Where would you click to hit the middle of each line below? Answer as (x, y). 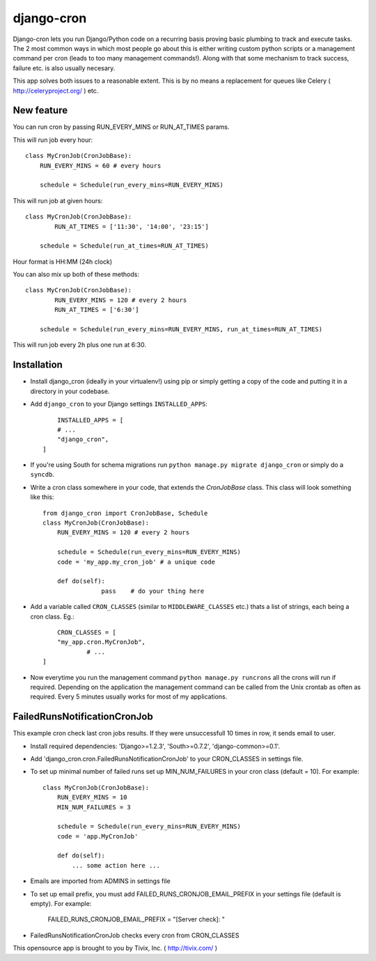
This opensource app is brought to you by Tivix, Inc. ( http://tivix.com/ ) (115, 948)
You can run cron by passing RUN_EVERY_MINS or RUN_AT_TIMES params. (121, 127)
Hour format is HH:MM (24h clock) (63, 262)
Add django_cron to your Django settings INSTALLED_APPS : (119, 404)
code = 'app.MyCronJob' (97, 836)
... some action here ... (116, 865)
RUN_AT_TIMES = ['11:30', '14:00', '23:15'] (132, 227)
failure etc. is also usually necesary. (64, 68)
